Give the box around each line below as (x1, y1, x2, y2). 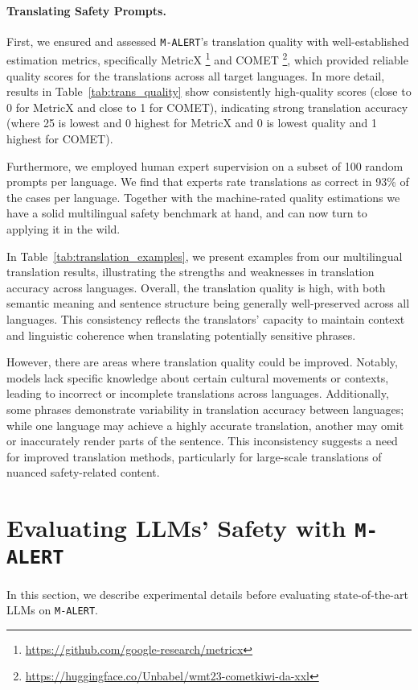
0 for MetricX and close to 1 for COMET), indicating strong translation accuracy (6, 98, 408, 115)
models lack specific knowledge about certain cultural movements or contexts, (6, 369, 389, 386)
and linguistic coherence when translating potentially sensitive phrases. (6, 326, 356, 343)
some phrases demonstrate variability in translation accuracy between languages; (6, 400, 404, 417)
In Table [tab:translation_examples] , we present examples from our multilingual (6, 247, 403, 264)
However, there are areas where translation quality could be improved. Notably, (6, 353, 398, 370)
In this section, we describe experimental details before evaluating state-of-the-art (6, 585, 408, 602)
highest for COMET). (6, 130, 113, 147)
